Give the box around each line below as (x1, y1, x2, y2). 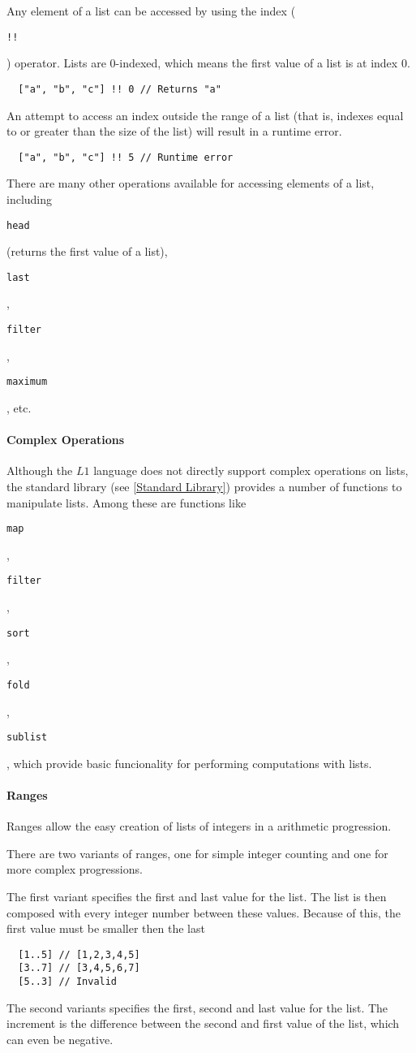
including (6, 190, 53, 207)
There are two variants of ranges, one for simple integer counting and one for (6, 844, 388, 861)
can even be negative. (6, 1030, 114, 1047)
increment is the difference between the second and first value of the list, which (6, 1015, 400, 1032)
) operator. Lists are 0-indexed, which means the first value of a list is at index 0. (6, 54, 410, 71)
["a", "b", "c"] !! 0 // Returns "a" (18, 83, 221, 95)
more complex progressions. (6, 861, 143, 878)
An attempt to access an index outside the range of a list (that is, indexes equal (6, 106, 404, 123)
